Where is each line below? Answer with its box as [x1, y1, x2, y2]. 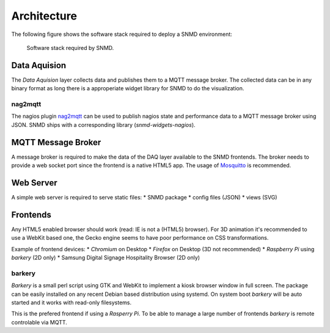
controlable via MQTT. [11, 318, 67, 326]
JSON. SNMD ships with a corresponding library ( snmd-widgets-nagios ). [11, 121, 196, 128]
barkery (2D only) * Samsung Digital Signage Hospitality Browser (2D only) [11, 254, 200, 262]
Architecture [11, 9, 78, 23]
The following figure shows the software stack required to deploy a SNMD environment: [11, 30, 232, 38]
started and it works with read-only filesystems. [11, 299, 132, 306]
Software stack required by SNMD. [26, 44, 114, 51]
